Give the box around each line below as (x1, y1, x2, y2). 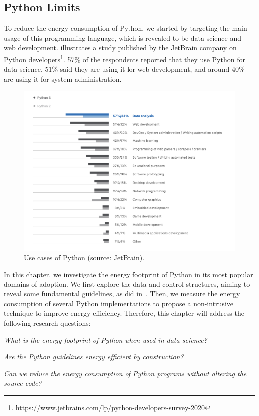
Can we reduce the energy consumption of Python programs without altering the (4, 368, 247, 378)
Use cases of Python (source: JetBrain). (24, 252, 145, 263)
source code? (4, 378, 42, 388)
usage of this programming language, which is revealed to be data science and (4, 32, 242, 43)
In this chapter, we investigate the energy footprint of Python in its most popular (4, 269, 253, 279)
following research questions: (4, 317, 91, 328)
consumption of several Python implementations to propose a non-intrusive (4, 298, 233, 308)
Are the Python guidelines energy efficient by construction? (4, 351, 184, 362)
